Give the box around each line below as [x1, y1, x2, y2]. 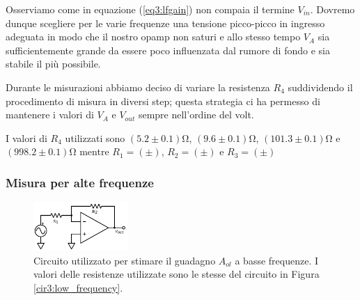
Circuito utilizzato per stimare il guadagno [33, 253, 216, 267]
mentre [79, 144, 109, 159]
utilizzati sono [65, 130, 125, 145]
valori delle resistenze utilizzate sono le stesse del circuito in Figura [33, 267, 320, 281]
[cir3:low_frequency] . [33, 280, 123, 294]
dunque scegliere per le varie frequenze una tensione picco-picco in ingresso [6, 15, 325, 30]
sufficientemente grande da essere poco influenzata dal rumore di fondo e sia [6, 42, 330, 57]
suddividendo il [288, 79, 353, 94]
